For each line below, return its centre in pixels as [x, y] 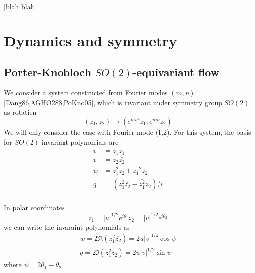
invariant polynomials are [80, 141]
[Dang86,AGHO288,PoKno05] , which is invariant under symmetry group [113, 102]
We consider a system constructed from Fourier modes [86, 93]
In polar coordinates [34, 207]
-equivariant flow [176, 72]
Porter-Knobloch [48, 72]
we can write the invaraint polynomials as [67, 226]
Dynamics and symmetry [91, 40]
